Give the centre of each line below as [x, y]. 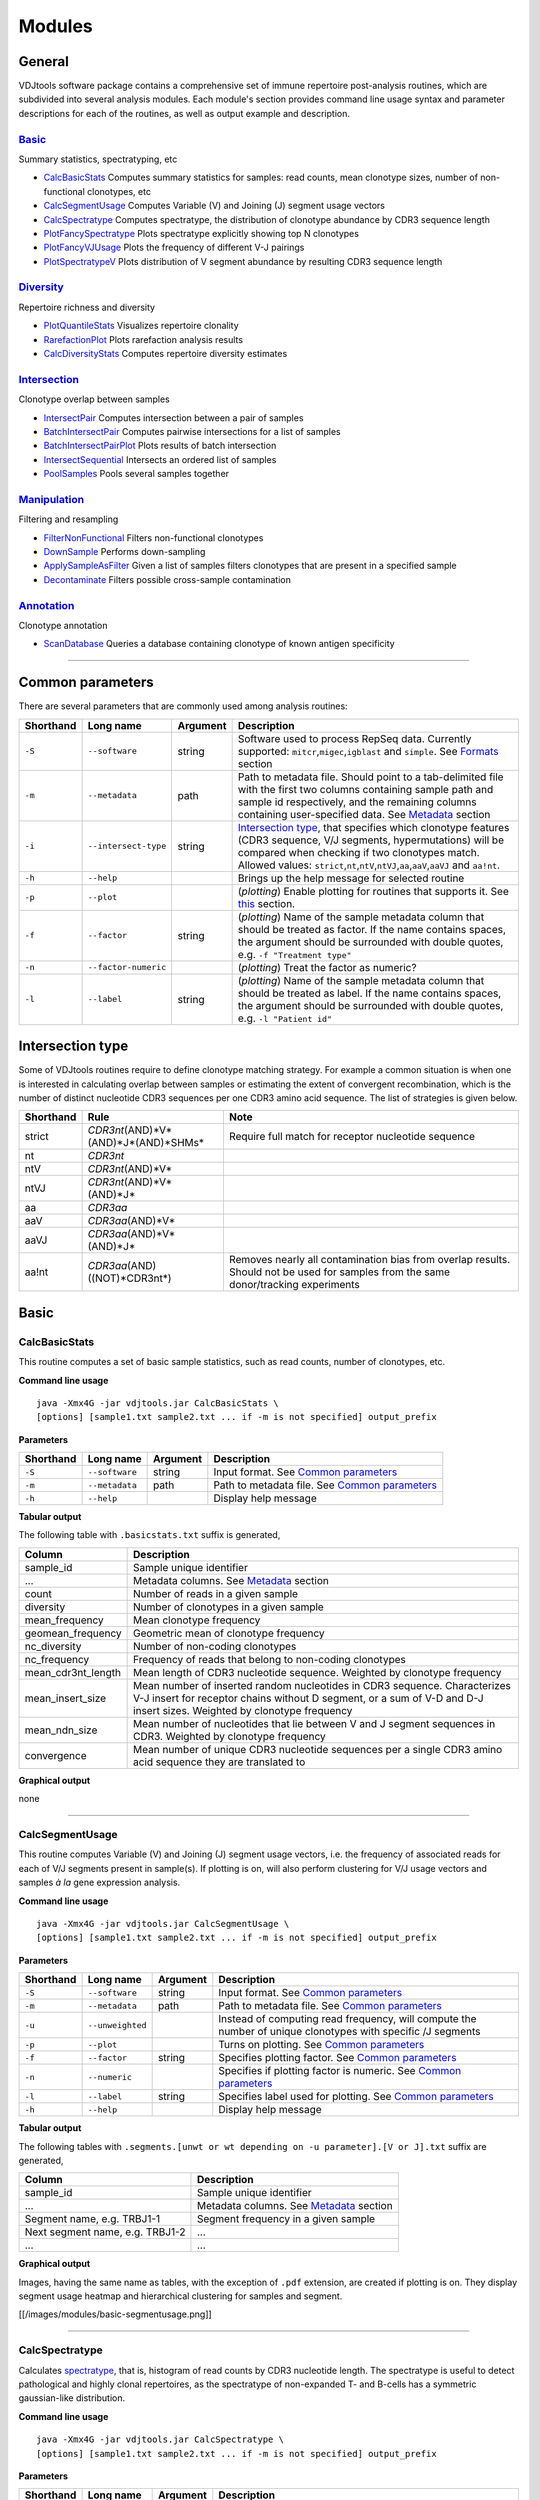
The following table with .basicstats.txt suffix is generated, [149, 1535]
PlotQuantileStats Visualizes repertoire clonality [141, 326]
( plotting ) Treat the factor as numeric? [327, 967]
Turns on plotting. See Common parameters [321, 2045]
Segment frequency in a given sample [285, 2219]
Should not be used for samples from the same [339, 1272]
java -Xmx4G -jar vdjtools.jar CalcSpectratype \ [160, 2439]
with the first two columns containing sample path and [365, 789]
